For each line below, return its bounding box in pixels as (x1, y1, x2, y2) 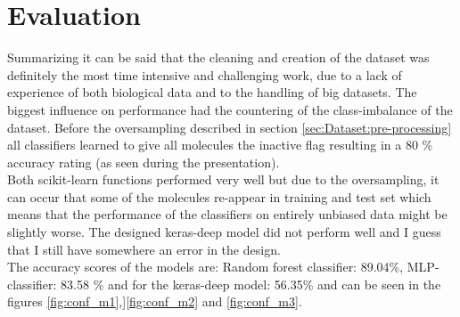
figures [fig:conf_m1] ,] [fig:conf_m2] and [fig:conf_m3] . (7, 292, 302, 311)
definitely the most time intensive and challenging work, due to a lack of (7, 65, 402, 84)
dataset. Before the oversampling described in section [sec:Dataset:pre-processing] (7, 118, 452, 136)
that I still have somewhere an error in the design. (7, 240, 281, 258)
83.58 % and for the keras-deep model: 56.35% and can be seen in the (61, 274, 441, 293)
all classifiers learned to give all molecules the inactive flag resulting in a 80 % (7, 135, 433, 154)
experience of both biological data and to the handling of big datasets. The (7, 83, 417, 102)
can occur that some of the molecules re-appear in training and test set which (7, 187, 431, 206)
